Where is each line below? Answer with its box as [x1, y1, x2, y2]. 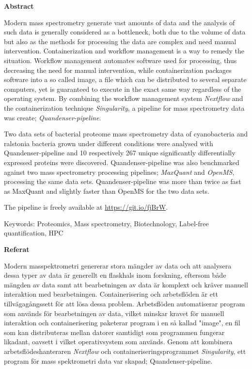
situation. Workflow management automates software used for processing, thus [4, 55, 237, 65]
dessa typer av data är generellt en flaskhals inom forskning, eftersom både [4, 270, 226, 280]
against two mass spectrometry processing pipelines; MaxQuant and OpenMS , [4, 167, 235, 177]
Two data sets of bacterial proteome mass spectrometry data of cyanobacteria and [4, 129, 248, 139]
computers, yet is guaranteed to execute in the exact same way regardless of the [4, 84, 241, 94]
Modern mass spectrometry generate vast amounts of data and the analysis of [4, 17, 235, 27]
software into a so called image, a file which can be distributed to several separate [4, 74, 247, 84]
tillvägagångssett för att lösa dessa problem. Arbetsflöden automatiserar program [4, 299, 245, 309]
